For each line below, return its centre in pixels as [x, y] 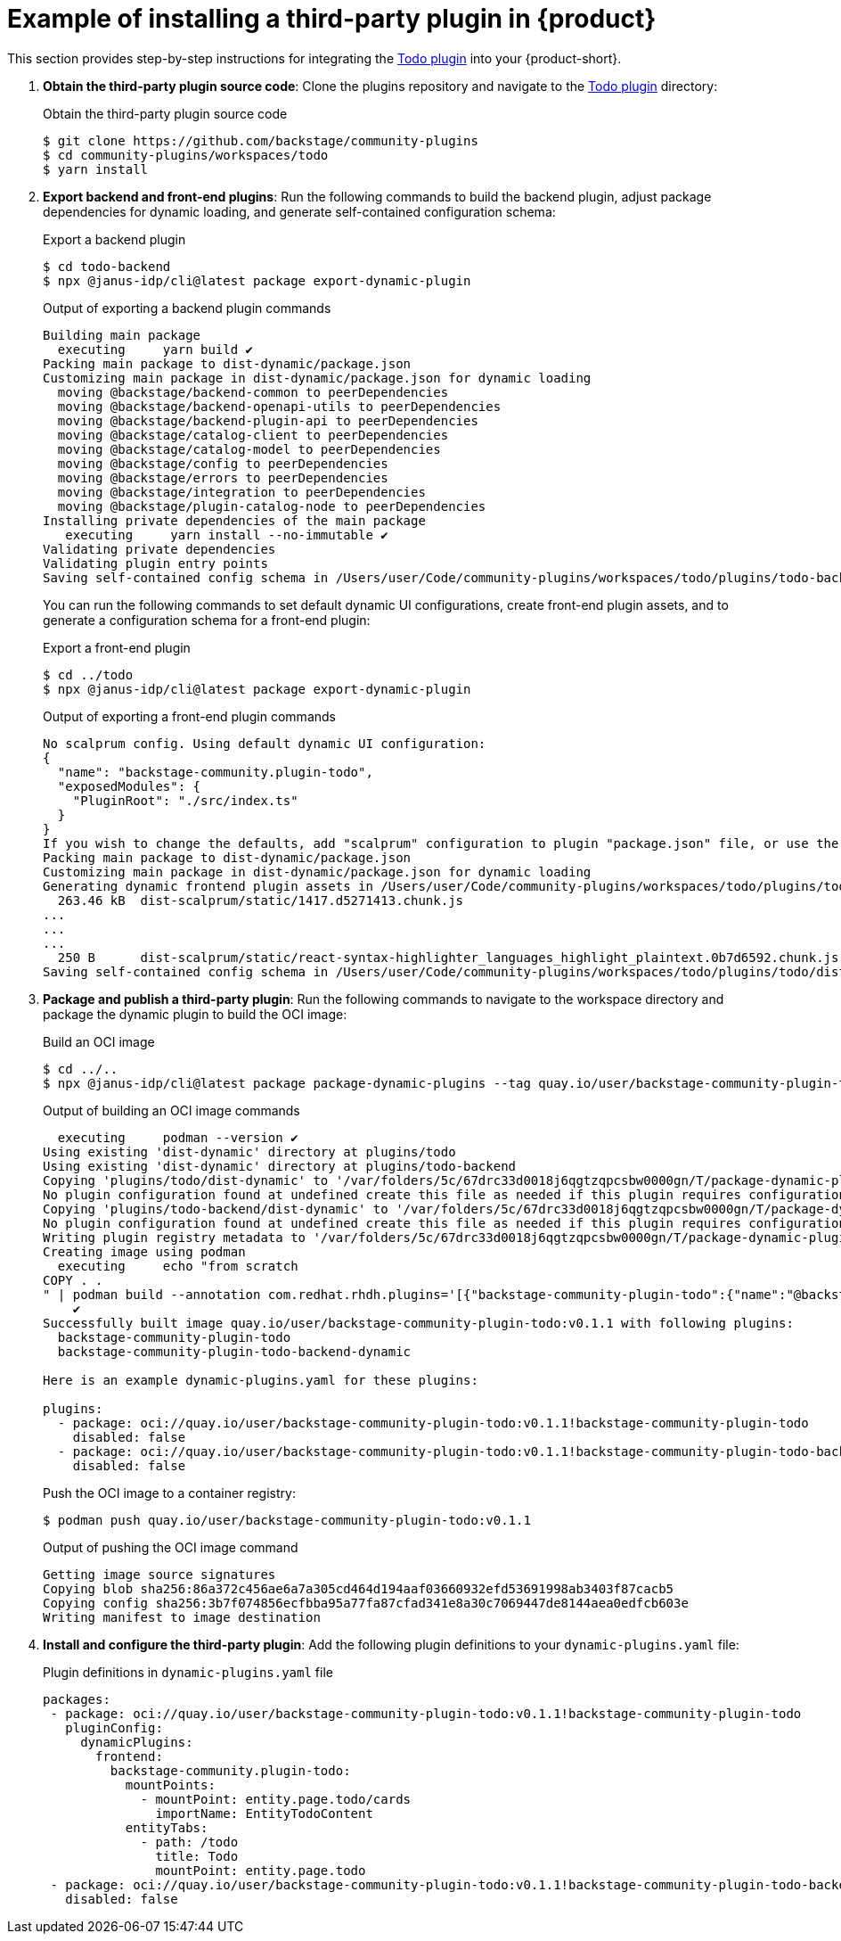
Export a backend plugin [114, 239]
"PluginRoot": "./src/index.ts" [185, 800]
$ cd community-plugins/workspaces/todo [186, 155]
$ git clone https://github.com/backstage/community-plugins [261, 140]
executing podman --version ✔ [178, 1137]
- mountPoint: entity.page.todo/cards [276, 1799]
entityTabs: [167, 1827]
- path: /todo [189, 1842]
